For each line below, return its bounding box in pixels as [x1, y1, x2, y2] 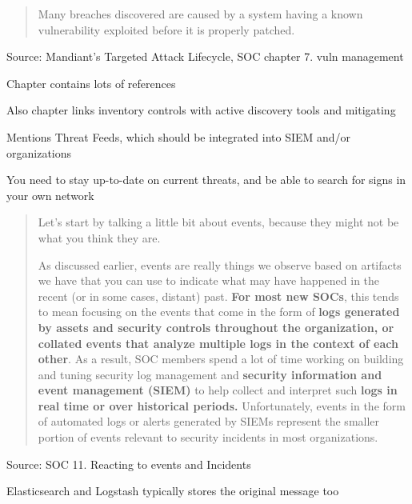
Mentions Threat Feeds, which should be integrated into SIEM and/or [6, 128, 351, 145]
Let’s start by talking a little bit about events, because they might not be [38, 214, 399, 230]
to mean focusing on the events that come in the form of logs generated [38, 303, 400, 320]
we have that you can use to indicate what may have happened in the [38, 272, 380, 289]
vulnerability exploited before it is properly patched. [38, 21, 295, 38]
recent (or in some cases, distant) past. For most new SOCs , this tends [38, 287, 399, 304]
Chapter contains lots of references [6, 74, 176, 91]
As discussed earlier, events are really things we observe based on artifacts [38, 256, 402, 273]
